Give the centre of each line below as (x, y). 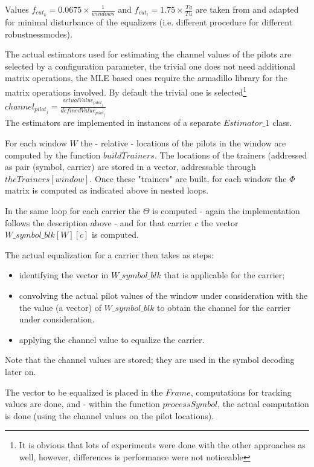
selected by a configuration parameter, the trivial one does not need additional (150, 66)
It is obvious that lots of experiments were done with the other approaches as (162, 445)
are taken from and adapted (247, 9)
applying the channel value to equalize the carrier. (112, 339)
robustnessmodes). (39, 34)
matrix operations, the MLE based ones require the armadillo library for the (146, 78)
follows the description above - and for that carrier (98, 222)
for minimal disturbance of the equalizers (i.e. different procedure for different (149, 22)
